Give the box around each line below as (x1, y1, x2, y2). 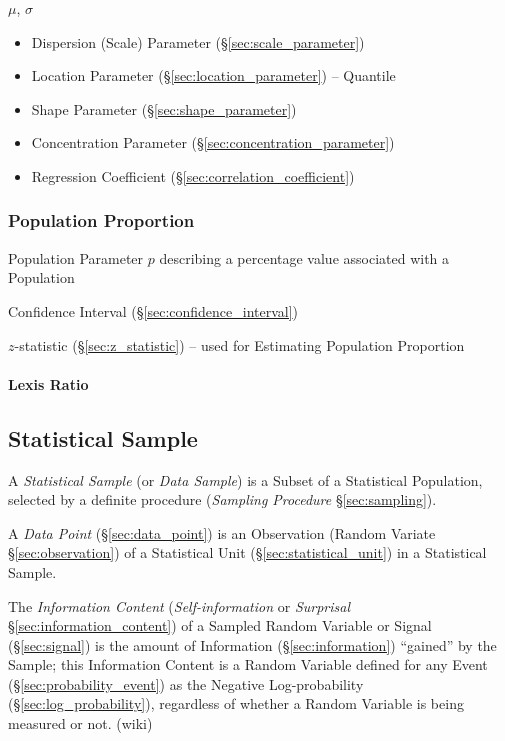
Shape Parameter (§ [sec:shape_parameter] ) (31, 98, 297, 119)
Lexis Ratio (8, 373, 89, 394)
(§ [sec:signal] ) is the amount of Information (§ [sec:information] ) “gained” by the (8, 634, 497, 655)
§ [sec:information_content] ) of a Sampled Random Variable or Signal (8, 615, 432, 636)
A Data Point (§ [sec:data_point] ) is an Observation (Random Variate (8, 522, 436, 543)
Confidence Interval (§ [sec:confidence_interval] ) (8, 300, 299, 321)
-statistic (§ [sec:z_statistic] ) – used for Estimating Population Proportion (14, 334, 465, 355)
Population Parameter (8, 247, 144, 268)
